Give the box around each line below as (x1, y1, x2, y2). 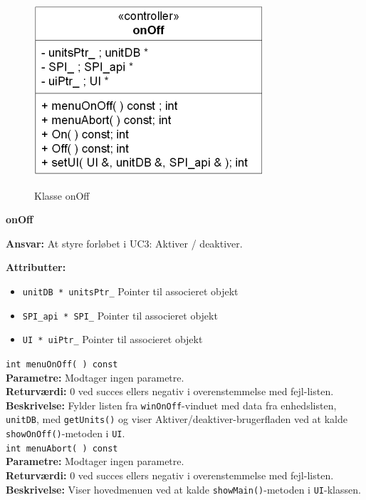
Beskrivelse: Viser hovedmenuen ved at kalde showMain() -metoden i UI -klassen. (6, 481, 361, 496)
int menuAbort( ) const (6, 443, 118, 454)
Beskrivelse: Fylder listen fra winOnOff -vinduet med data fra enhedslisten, (6, 397, 337, 412)
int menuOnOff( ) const (6, 359, 118, 369)
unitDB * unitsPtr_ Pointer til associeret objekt (22, 283, 239, 298)
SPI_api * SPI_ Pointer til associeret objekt (22, 307, 218, 322)
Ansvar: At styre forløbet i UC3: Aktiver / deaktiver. (6, 235, 243, 250)
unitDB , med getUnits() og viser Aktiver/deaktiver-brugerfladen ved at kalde (6, 412, 348, 427)
